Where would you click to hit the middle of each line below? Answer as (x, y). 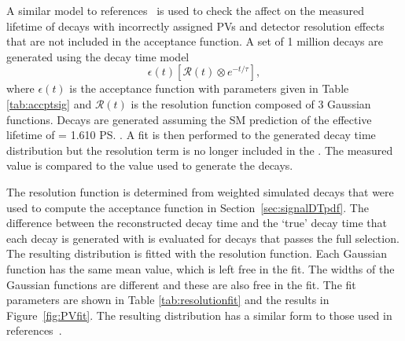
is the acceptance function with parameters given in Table (209, 88)
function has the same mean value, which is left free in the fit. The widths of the (201, 268)
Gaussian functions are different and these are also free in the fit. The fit (181, 284)
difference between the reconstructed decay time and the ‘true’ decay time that (197, 223)
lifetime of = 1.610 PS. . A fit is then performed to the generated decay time (191, 135)
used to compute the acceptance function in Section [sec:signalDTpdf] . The (188, 207)
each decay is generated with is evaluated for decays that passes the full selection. (203, 238)
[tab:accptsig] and (49, 103)
